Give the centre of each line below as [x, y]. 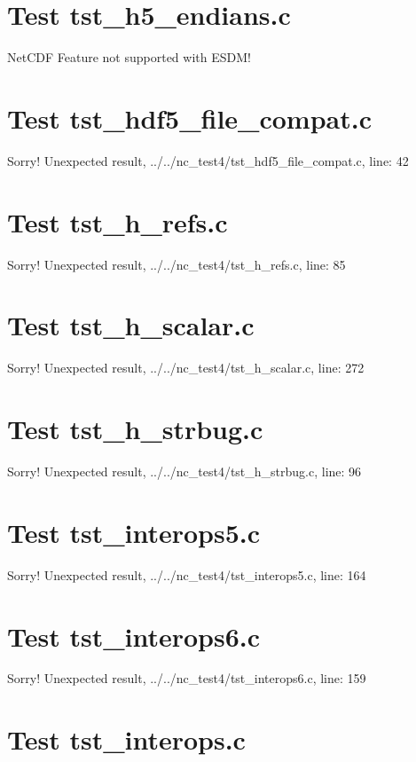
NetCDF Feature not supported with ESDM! [129, 57]
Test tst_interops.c [126, 739]
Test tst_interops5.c [134, 532]
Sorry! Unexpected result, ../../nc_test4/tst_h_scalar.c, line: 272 [186, 368]
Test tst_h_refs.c [118, 221]
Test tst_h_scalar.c [131, 325]
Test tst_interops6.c [134, 636]
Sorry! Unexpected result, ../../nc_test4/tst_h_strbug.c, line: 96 [184, 471]
